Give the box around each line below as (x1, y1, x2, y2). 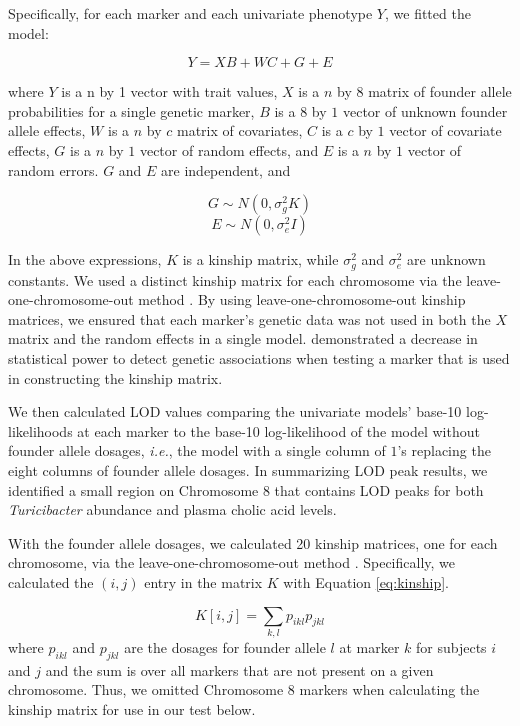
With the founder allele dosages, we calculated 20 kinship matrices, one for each (8, 532, 498, 553)
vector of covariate (389, 120, 502, 141)
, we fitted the (384, 3, 471, 23)
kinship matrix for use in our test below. (8, 698, 256, 719)
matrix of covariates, (176, 120, 303, 141)
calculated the (8, 571, 94, 592)
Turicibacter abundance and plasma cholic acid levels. (8, 499, 337, 520)
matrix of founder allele (368, 81, 512, 102)
